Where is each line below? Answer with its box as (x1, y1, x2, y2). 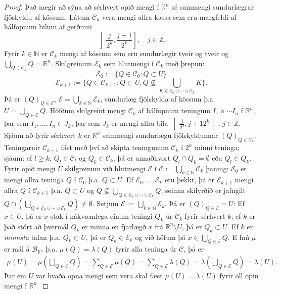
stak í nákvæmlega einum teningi (50, 211, 153, 221)
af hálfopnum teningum (138, 105, 211, 116)
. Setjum (92, 198, 119, 209)
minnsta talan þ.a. (4, 231, 61, 242)
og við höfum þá (135, 231, 186, 242)
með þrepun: (166, 58, 205, 68)
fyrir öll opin (219, 270, 259, 281)
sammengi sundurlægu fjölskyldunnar (103, 130, 218, 140)
